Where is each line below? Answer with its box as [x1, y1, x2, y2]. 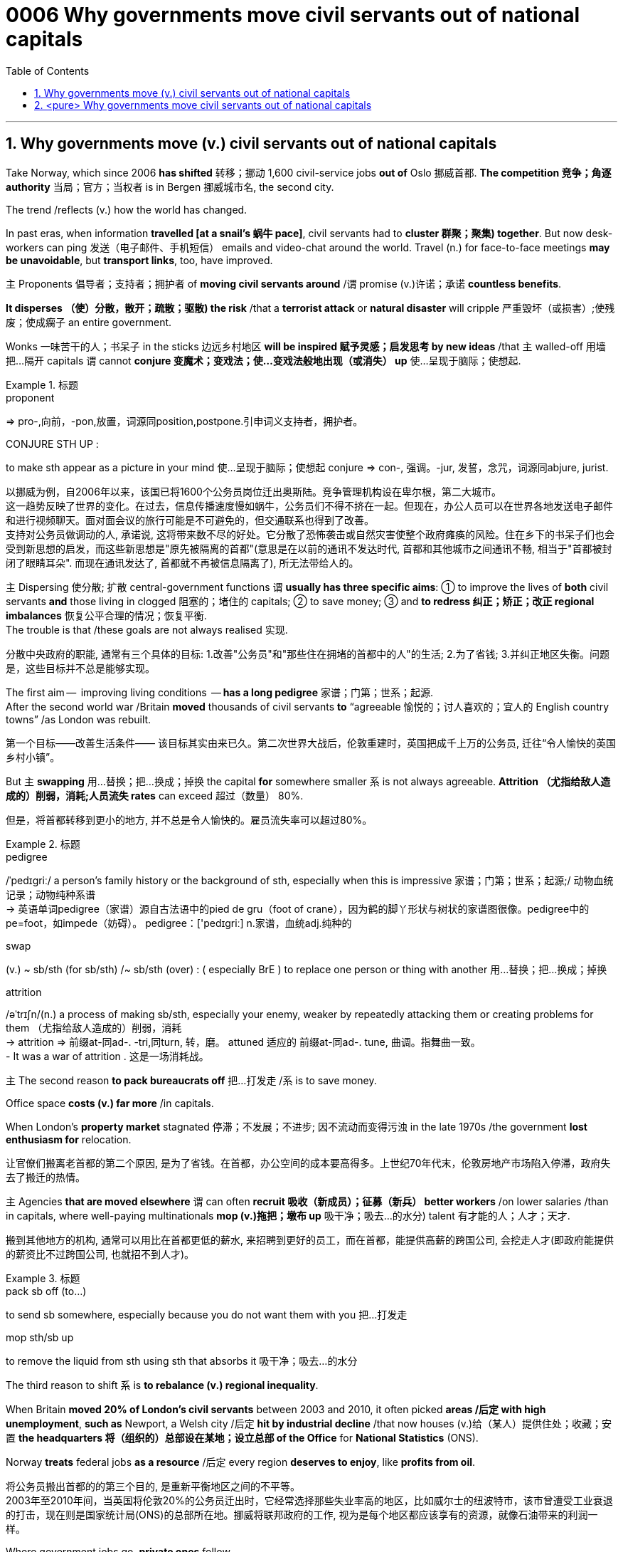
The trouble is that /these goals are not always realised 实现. [6, 623, 288, 636]
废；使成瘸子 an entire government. [6, 315, 172, 328]
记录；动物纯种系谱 [6, 888, 95, 901]
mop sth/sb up [6, 1331, 74, 1343]
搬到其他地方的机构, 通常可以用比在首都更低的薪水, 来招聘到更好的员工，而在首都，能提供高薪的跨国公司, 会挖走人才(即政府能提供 [6, 1233, 614, 1246]
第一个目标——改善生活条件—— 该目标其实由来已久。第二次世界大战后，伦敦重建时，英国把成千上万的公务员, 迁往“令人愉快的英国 [6, 736, 617, 749]
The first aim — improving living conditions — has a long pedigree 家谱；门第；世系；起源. [6, 686, 434, 698]
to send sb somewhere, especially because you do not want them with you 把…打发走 [6, 1308, 408, 1321]
